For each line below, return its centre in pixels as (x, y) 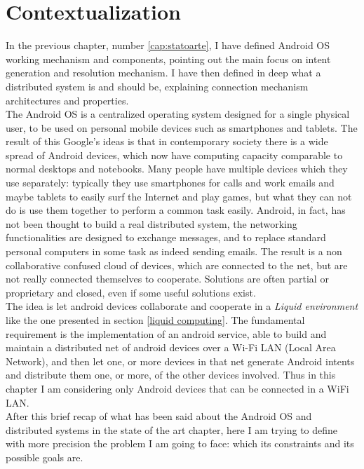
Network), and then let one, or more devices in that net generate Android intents (180, 361)
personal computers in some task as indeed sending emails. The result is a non (174, 251)
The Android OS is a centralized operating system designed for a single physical (178, 114)
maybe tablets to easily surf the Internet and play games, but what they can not (179, 196)
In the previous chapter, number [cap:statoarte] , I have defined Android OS (168, 45)
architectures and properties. (67, 100)
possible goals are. (45, 457)
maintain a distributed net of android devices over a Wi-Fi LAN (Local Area (171, 347)
